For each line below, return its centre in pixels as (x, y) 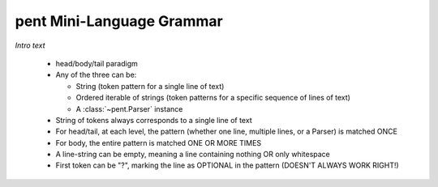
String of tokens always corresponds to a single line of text (154, 120)
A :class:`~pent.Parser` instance (129, 108)
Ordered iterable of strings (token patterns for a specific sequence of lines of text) (213, 98)
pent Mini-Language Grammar (119, 21)
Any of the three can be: (96, 75)
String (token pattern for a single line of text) (150, 86)
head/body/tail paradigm (97, 63)
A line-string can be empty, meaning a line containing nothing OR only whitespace (193, 155)
